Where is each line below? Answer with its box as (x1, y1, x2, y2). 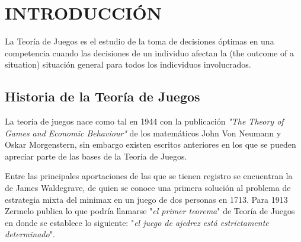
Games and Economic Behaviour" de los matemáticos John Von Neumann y (5, 126, 281, 139)
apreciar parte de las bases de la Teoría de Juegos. (5, 149, 187, 162)
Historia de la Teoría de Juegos (5, 87, 200, 106)
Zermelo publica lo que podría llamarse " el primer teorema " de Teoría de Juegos (5, 205, 295, 217)
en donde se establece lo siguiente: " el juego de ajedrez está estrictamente (5, 216, 269, 228)
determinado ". (5, 228, 55, 240)
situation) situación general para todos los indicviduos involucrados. (5, 58, 251, 71)
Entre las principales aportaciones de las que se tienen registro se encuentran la (5, 170, 293, 182)
